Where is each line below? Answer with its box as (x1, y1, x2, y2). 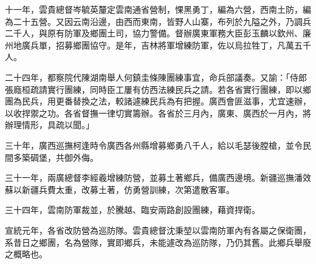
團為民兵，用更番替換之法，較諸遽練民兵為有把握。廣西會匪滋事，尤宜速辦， (5, 95, 311, 107)
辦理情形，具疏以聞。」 (5, 118, 94, 131)
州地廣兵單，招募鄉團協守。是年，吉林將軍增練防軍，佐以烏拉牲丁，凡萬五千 (5, 38, 311, 51)
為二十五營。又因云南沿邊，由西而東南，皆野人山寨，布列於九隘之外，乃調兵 (5, 15, 311, 27)
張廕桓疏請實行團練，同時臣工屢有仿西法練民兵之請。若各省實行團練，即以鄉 (5, 83, 311, 95)
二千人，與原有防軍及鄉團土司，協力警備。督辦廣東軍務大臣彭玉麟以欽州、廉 (5, 27, 311, 39)
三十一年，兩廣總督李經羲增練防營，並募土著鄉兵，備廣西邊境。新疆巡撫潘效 (5, 171, 311, 184)
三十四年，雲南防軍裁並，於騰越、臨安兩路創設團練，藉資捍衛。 (5, 203, 260, 216)
